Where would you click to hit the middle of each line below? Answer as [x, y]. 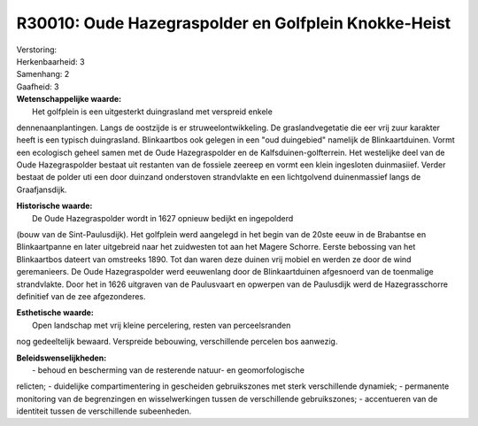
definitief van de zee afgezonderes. [81, 296]
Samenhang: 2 [43, 74]
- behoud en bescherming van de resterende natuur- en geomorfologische [169, 370]
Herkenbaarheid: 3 [50, 61]
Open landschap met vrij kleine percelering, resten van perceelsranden [162, 325]
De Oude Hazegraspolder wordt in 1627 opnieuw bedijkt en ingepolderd [163, 218]
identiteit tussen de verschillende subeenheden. [104, 411]
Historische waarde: [54, 206]
